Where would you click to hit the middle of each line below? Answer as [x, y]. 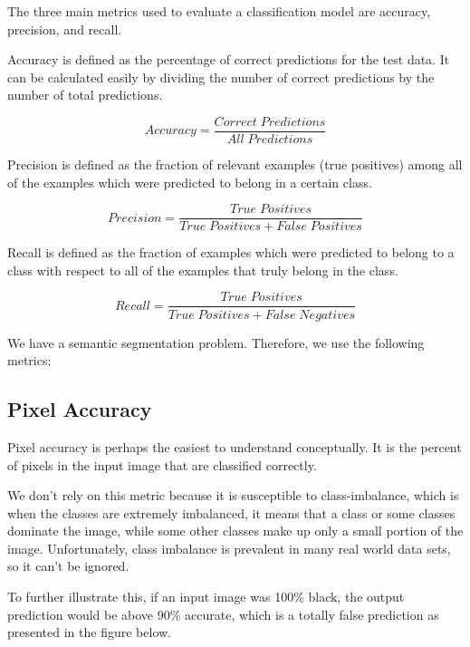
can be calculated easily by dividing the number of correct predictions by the [221, 77]
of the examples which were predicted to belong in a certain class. [190, 182]
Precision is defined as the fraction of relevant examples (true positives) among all [235, 164]
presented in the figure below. [89, 632]
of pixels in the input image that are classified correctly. [162, 464]
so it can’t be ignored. [68, 566]
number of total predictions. [85, 95]
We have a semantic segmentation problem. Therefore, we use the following [216, 342]
